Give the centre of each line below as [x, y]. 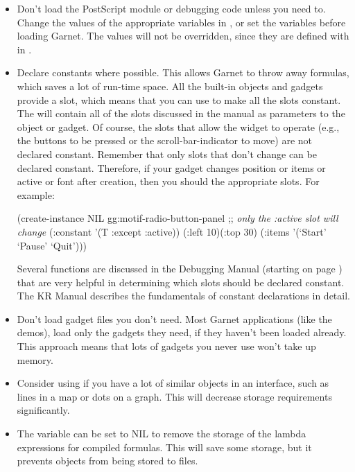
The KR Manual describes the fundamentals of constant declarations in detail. [183, 296]
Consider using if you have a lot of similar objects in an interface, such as [173, 383]
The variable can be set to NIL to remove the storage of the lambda [162, 434]
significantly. [43, 410]
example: [36, 194]
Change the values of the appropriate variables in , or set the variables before [181, 22]
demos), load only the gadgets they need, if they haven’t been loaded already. [182, 332]
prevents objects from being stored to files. [107, 461]
